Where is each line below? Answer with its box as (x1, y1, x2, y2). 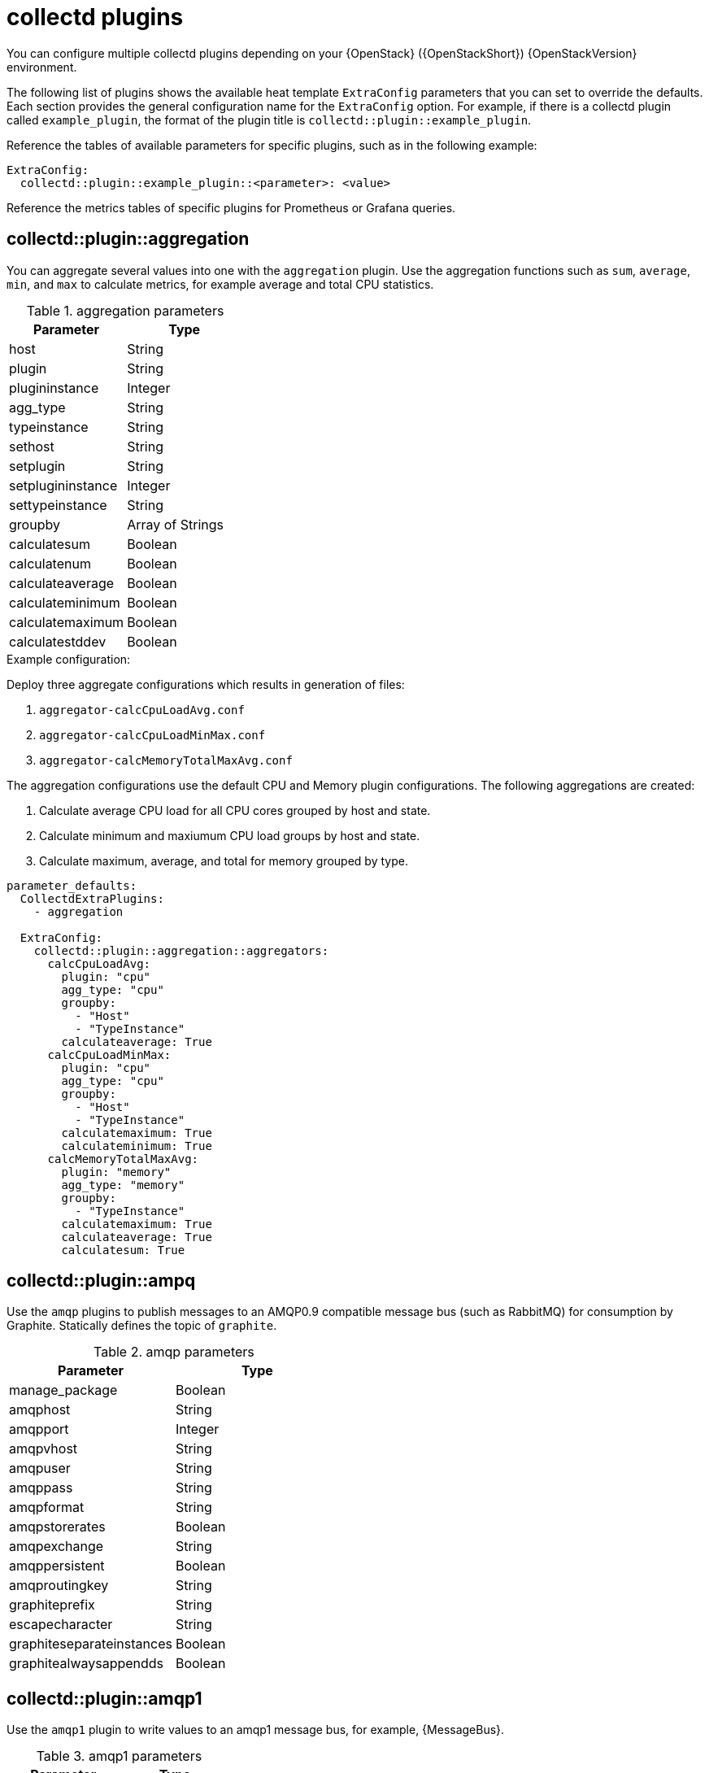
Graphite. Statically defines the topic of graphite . (7, 1318, 277, 1333)
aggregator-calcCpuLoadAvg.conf (39, 703, 245, 717)
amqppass (9, 1479, 73, 1496)
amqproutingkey (9, 1577, 109, 1594)
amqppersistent (9, 1557, 105, 1575)
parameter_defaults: (7, 878, 137, 892)
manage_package (9, 1382, 118, 1399)
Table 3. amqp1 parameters (36, 1748, 202, 1765)
